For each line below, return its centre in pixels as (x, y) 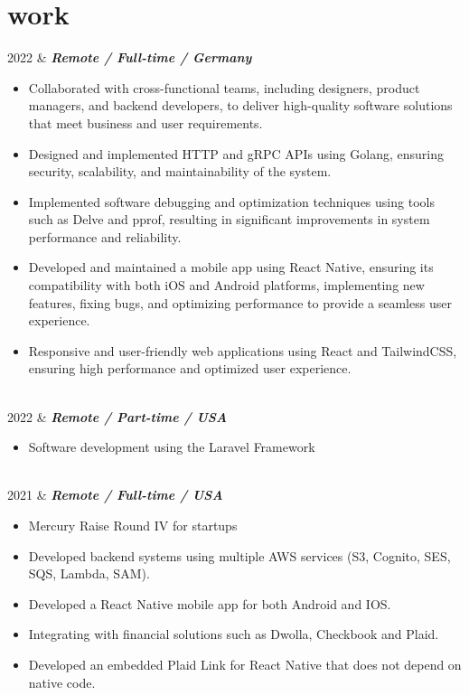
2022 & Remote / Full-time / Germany (130, 57)
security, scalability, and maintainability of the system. (180, 171)
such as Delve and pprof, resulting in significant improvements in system (229, 219)
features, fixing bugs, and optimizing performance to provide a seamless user (240, 302)
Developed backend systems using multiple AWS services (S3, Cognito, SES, (239, 555)
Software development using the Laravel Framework (172, 447)
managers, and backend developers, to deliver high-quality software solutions (240, 105)
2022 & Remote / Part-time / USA (117, 416)
